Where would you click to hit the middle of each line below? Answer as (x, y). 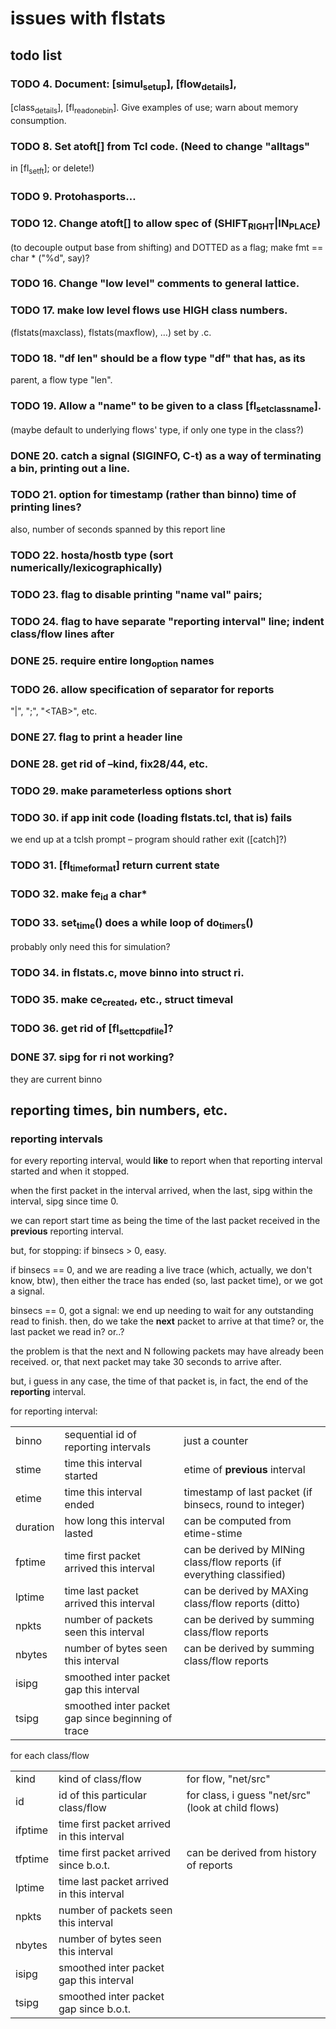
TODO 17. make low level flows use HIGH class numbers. (149, 310)
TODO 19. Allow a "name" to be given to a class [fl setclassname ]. (166, 406)
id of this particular (102, 1795)
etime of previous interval (244, 1470)
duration (35, 1527)
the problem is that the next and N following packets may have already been (167, 1351)
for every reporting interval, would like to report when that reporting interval (166, 1161)
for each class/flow (50, 1756)
